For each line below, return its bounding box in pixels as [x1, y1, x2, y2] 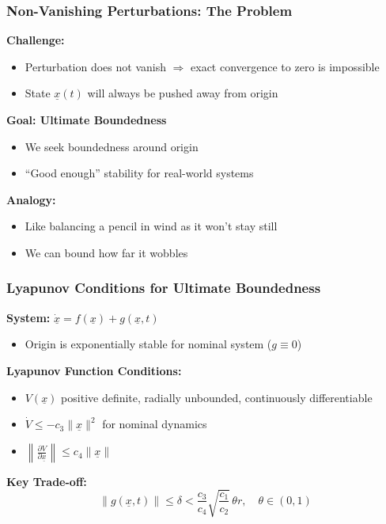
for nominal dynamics [102, 416, 207, 432]
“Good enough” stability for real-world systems [25, 165, 254, 181]
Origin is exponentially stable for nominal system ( [25, 336, 272, 352]
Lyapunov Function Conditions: [6, 362, 182, 378]
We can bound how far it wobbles [25, 244, 188, 260]
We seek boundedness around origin [25, 138, 199, 154]
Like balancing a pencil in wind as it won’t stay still [25, 218, 278, 234]
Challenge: [6, 32, 65, 48]
